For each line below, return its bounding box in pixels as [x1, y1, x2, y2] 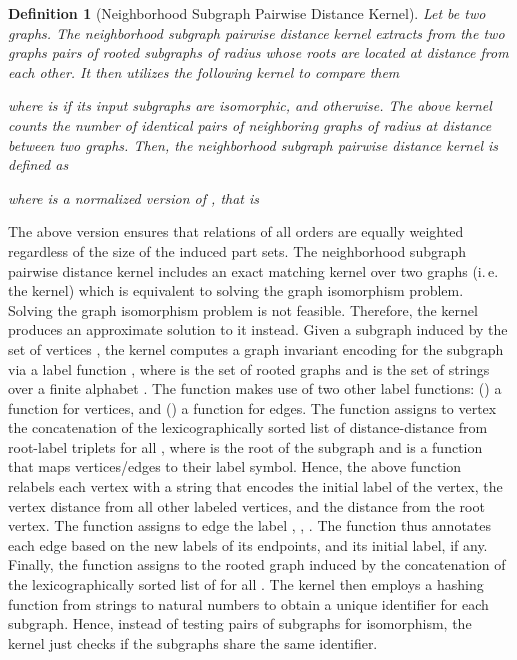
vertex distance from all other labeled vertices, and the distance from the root [8, 495, 485, 516]
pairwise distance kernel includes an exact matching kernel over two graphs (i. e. [8, 260, 499, 281]
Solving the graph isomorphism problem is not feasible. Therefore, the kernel [8, 299, 478, 320]
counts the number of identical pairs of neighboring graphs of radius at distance [8, 114, 492, 135]
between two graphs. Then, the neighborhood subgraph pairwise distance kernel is [8, 134, 499, 155]
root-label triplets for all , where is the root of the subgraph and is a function [8, 436, 483, 457]
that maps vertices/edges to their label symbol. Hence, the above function [8, 456, 462, 477]
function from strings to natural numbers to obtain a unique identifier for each [8, 593, 489, 614]
